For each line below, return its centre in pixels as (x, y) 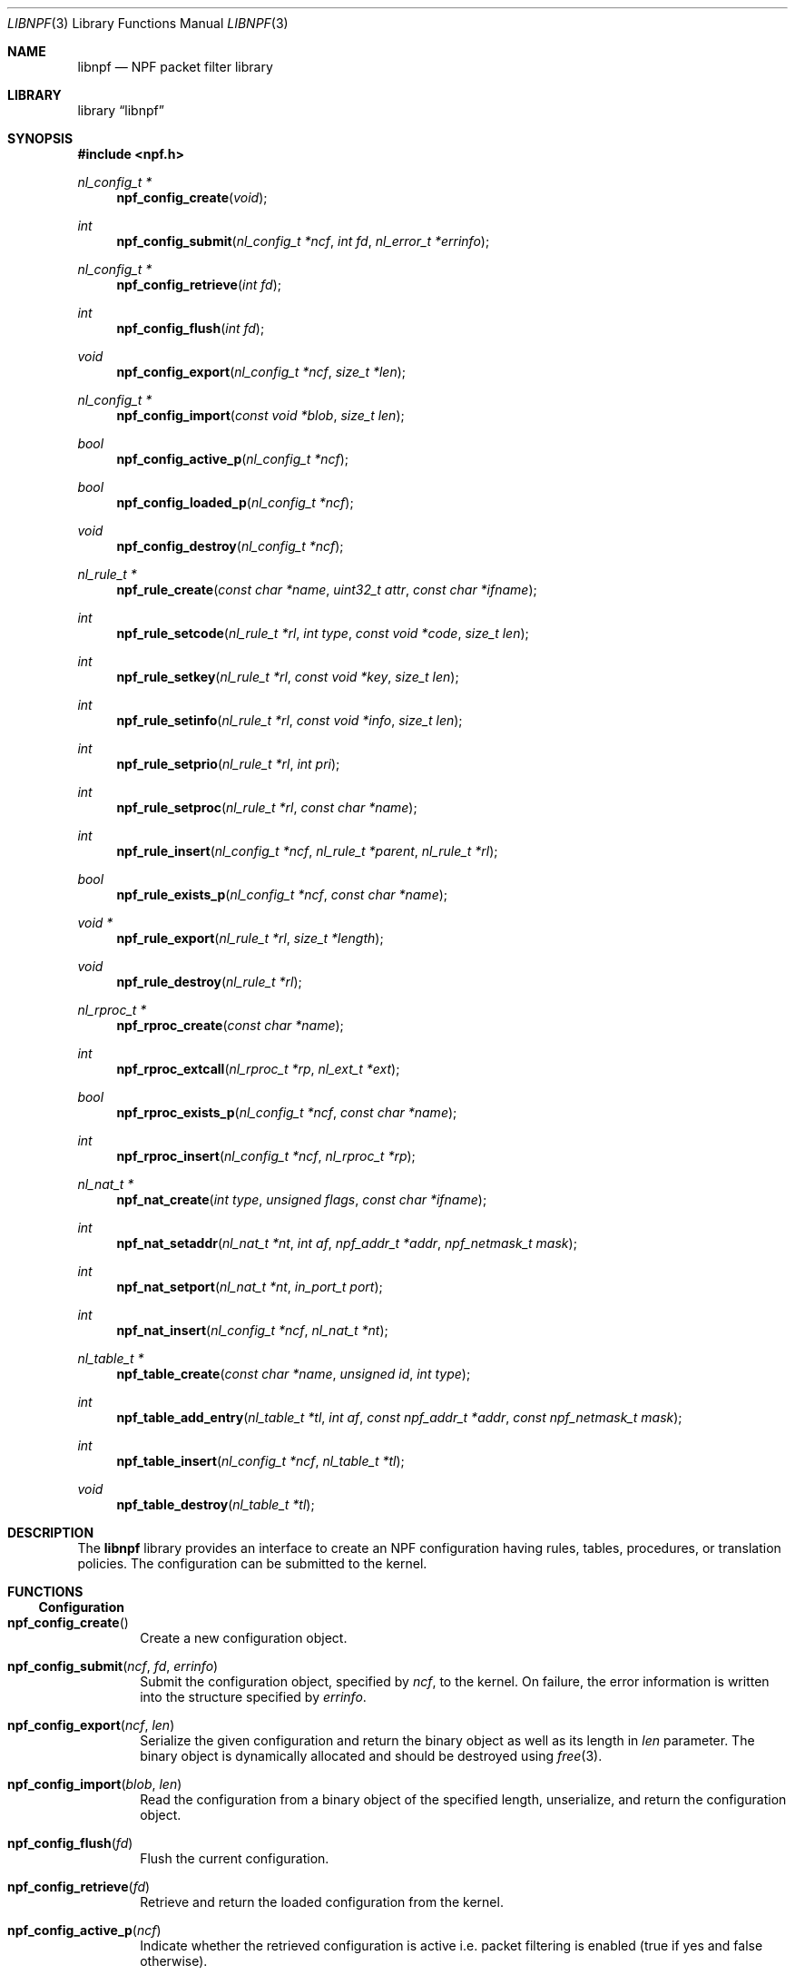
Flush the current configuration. (235, 1858)
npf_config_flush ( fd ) (70, 1843)
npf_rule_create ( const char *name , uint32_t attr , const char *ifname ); (327, 590)
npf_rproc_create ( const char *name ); (230, 1025)
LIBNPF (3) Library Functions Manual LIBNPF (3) (148, 23)
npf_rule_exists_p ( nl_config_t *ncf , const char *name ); (282, 894)
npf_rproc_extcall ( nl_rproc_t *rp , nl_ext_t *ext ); (258, 1069)
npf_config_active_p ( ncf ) (84, 1930)
